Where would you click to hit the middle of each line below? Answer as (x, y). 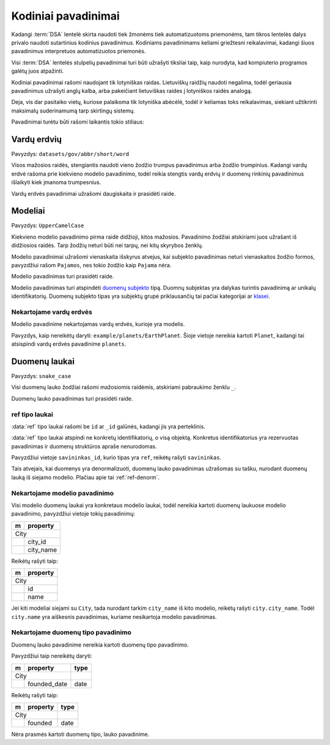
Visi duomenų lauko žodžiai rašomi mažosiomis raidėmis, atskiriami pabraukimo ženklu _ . (124, 387)
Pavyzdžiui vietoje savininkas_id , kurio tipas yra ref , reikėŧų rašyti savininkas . (116, 458)
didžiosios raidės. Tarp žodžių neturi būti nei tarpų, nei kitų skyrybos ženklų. (107, 245)
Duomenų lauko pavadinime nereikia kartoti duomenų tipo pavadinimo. (100, 645)
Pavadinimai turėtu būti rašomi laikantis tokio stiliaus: (78, 122)
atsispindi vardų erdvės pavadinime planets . (69, 344)
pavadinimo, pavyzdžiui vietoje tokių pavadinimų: (73, 514)
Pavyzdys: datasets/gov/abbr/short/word (70, 154)
